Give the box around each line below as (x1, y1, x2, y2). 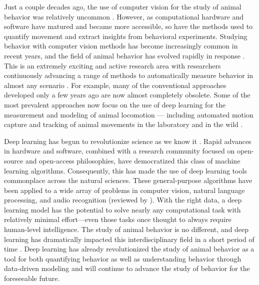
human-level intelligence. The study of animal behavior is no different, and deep (4, 224, 249, 234)
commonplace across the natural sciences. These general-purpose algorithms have (4, 175, 252, 185)
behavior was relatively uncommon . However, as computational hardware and (4, 11, 244, 21)
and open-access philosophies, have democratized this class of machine (25, 155, 240, 165)
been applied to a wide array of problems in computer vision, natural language (4, 184, 245, 195)
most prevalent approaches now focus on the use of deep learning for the (4, 99, 226, 109)
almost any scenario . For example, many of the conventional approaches (4, 79, 226, 90)
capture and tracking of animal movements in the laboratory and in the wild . (4, 119, 243, 129)
